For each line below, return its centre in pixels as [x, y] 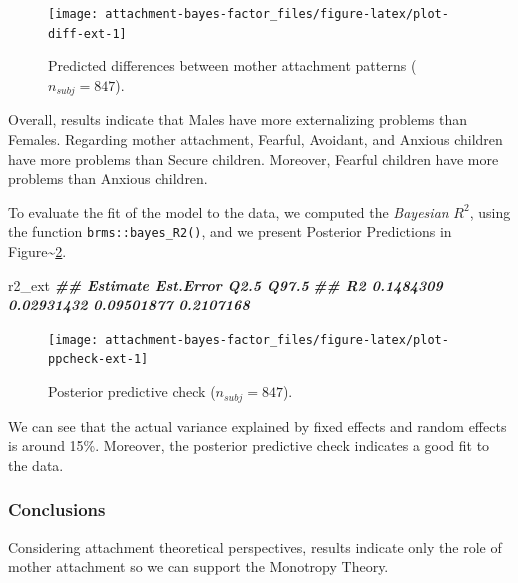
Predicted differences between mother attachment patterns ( [232, 65]
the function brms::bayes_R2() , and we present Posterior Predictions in [230, 231]
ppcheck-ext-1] [98, 359]
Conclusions [57, 509]
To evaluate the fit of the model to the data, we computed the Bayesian [228, 211]
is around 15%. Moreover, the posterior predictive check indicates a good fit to [249, 445]
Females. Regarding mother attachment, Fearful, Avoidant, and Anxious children [255, 138]
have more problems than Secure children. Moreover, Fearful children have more [253, 158]
